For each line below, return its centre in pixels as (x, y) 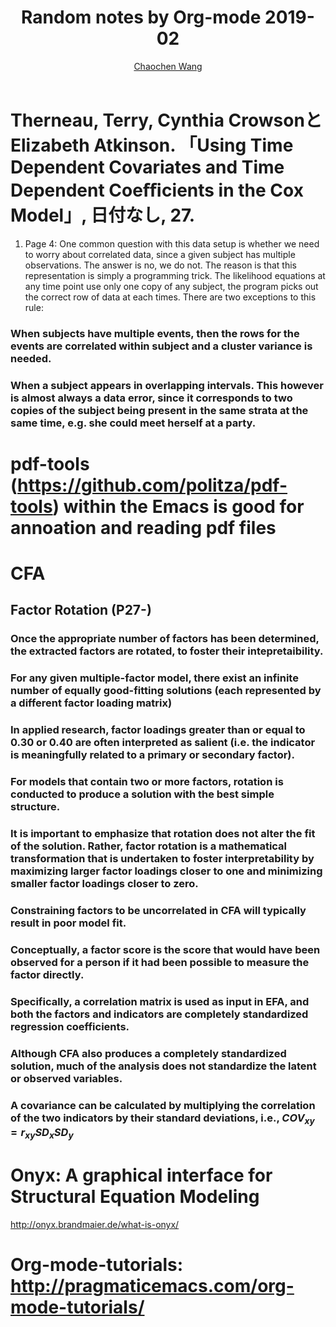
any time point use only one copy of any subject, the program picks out (171, 286)
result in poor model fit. (68, 923)
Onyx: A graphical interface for (141, 1175)
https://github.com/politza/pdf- (152, 485)
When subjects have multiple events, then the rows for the (155, 333)
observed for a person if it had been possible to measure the (160, 962)
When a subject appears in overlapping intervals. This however (167, 385)
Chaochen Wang (168, 66)
